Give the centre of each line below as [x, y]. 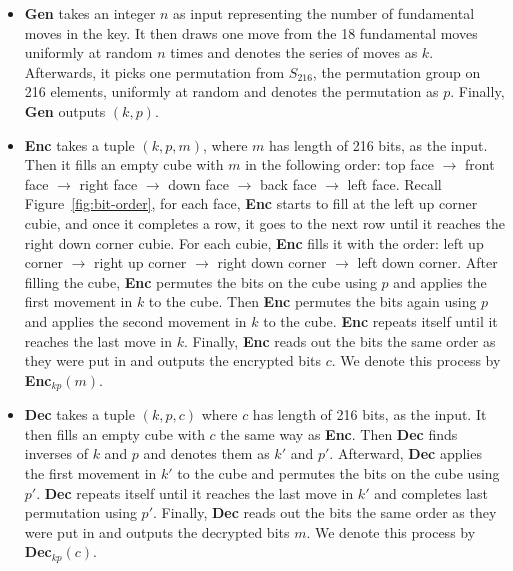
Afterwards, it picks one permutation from [154, 71]
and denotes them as [206, 453]
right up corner [140, 262]
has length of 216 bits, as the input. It [369, 414]
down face [198, 183]
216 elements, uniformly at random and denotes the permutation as [231, 91]
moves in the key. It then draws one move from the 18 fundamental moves [251, 32]
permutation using [80, 512]
